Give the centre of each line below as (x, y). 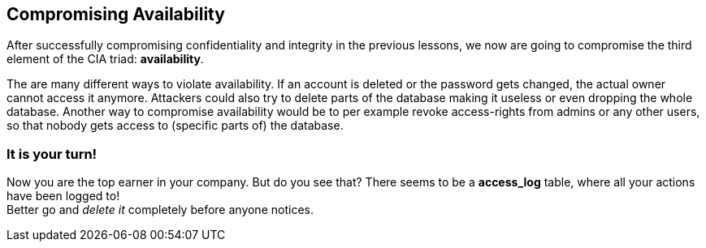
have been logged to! (63, 196)
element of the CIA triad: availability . (105, 59)
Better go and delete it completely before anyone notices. (160, 210)
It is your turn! (52, 154)
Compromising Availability (116, 14)
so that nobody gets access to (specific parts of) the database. (175, 126)
